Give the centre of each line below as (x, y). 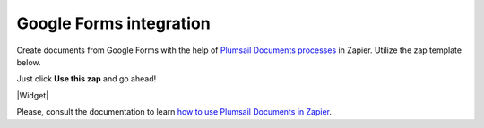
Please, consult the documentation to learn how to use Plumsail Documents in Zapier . (174, 112)
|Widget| (33, 95)
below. (29, 62)
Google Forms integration (113, 23)
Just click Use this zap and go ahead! (86, 79)
